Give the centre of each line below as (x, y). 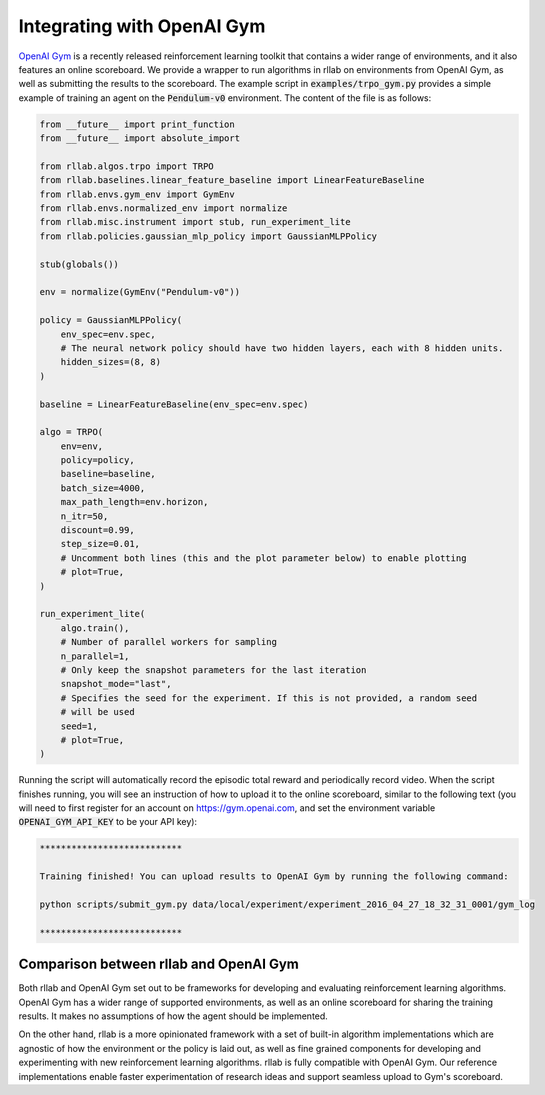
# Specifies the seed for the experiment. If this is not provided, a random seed (269, 698)
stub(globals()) (79, 264)
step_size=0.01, (100, 544)
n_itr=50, (84, 516)
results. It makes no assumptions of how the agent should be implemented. (173, 1016)
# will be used (97, 712)
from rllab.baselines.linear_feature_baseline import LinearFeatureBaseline (232, 180)
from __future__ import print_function (137, 124)
